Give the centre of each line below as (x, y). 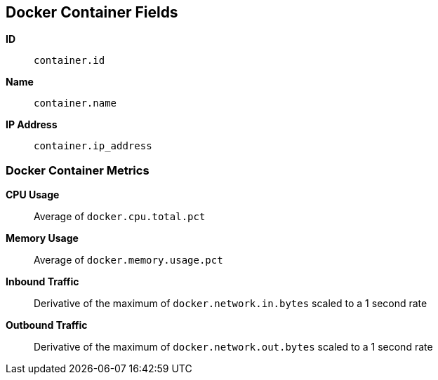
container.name (75, 103)
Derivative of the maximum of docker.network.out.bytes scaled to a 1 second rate (233, 347)
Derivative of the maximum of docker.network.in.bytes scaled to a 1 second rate (231, 304)
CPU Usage (33, 195)
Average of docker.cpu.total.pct (120, 217)
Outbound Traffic (47, 325)
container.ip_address (93, 146)
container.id (69, 61)
